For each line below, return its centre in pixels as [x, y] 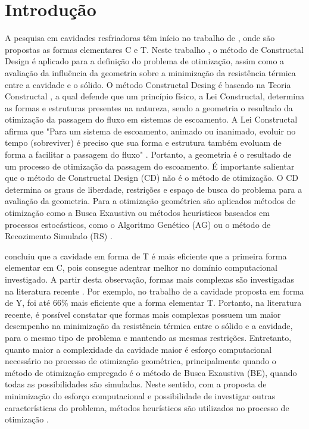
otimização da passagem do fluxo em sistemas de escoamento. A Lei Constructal [151, 119]
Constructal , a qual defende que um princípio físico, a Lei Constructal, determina [155, 96]
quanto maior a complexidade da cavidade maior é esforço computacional [138, 349]
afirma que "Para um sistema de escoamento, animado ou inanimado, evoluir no [150, 131]
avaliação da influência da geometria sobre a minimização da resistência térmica [150, 72]
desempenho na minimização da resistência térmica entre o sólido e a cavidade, [149, 326]
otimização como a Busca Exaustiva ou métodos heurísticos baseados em [138, 213]
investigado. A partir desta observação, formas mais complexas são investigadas [150, 279]
